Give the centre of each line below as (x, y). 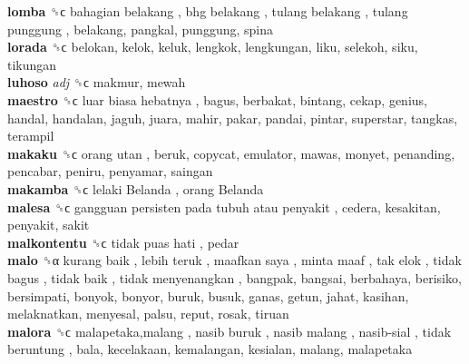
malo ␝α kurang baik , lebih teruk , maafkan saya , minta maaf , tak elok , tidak (234, 260)
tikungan (32, 64)
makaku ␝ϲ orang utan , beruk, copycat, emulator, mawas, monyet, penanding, (231, 153)
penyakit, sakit (49, 225)
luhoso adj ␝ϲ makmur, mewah (97, 82)
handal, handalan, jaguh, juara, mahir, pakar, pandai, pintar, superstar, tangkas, (233, 118)
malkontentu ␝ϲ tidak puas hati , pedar (123, 242)
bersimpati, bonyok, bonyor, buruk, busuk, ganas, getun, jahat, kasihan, (208, 295)
